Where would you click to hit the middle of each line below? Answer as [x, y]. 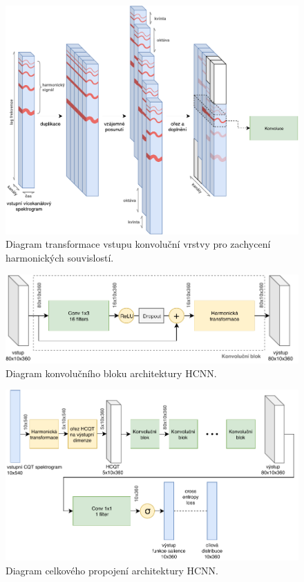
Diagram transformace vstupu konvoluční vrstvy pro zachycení [138, 244]
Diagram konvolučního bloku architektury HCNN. [111, 373]
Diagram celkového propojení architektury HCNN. [112, 570]
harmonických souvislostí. [60, 258]
